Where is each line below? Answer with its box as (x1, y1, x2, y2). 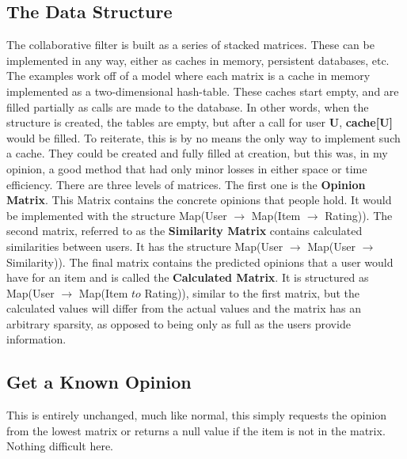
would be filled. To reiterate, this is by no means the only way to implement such (6, 129, 401, 146)
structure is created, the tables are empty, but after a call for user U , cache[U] (6, 114, 394, 131)
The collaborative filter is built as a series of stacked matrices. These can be (6, 36, 375, 53)
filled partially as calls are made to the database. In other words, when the (6, 98, 369, 115)
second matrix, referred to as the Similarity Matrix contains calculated (6, 222, 363, 239)
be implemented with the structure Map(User (6, 207, 227, 223)
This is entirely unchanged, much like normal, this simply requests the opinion (6, 407, 387, 423)
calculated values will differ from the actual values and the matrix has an (6, 300, 361, 317)
